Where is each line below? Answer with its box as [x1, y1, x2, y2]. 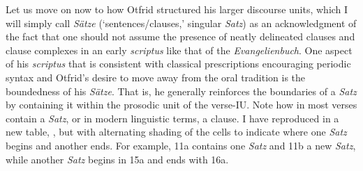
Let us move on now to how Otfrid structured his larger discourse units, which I [6, 2, 348, 16]
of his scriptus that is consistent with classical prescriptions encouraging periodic [6, 56, 351, 71]
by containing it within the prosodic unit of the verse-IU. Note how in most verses [6, 97, 357, 112]
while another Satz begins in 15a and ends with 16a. [6, 152, 229, 166]
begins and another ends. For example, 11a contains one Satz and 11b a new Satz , [6, 138, 356, 152]
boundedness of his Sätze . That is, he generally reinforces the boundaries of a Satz [6, 83, 357, 98]
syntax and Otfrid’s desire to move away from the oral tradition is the [6, 70, 306, 84]
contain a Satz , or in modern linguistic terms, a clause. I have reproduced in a [6, 111, 339, 125]
